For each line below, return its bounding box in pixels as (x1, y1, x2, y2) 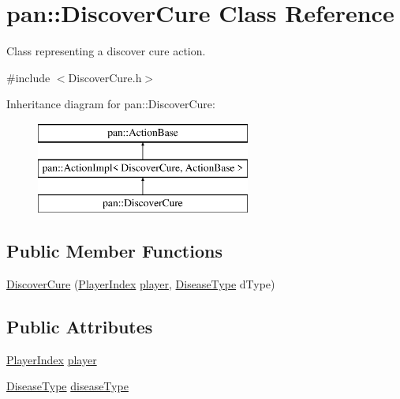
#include (6, 69, 50, 85)
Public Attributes (6, 314, 153, 339)
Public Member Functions (6, 239, 222, 263)
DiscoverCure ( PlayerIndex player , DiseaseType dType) (6, 276, 275, 292)
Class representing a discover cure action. (6, 43, 206, 59)
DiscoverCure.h (68, 69, 142, 85)
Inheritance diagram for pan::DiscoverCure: (6, 96, 215, 112)
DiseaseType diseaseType (6, 378, 129, 394)
